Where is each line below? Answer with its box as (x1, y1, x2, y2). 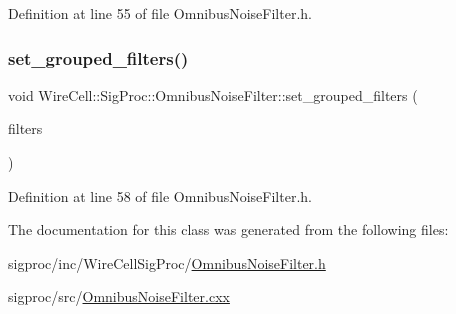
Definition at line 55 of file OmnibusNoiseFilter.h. (8, 3, 312, 23)
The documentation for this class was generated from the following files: (8, 219, 449, 240)
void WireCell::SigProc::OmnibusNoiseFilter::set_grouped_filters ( (8, 84, 418, 105)
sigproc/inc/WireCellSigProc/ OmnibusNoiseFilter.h (8, 252, 326, 273)
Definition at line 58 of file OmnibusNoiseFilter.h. (8, 185, 312, 206)
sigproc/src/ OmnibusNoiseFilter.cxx (8, 286, 230, 307)
